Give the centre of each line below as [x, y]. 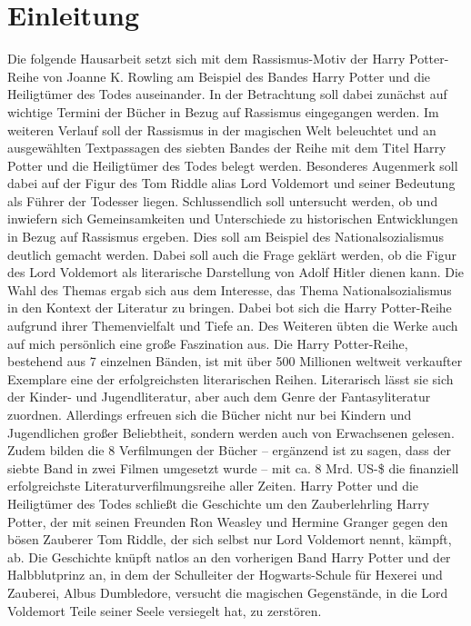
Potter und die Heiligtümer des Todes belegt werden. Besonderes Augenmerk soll [233, 165]
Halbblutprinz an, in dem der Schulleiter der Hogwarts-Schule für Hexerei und [225, 575]
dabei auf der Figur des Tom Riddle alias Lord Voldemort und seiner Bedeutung [231, 183]
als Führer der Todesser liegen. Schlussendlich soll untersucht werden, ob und [223, 200]
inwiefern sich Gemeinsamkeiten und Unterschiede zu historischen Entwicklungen [233, 219]
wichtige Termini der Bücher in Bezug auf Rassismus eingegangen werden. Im [223, 111]
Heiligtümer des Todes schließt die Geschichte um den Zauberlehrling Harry [219, 503]
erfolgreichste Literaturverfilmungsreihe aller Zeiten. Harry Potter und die [213, 486]
